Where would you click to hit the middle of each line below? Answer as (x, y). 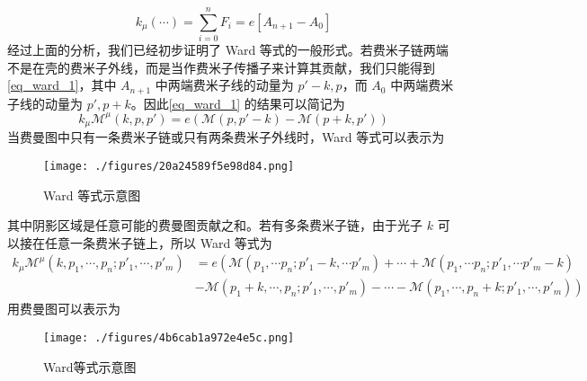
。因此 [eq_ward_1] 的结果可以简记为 (238, 103)
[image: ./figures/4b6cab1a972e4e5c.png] (169, 338)
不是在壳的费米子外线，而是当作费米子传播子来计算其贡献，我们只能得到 (221, 67)
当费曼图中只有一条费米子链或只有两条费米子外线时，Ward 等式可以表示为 (226, 137)
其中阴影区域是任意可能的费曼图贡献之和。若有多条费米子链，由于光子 (215, 225)
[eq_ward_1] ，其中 (62, 85)
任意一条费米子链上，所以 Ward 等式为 (158, 242)
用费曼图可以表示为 (64, 309)
